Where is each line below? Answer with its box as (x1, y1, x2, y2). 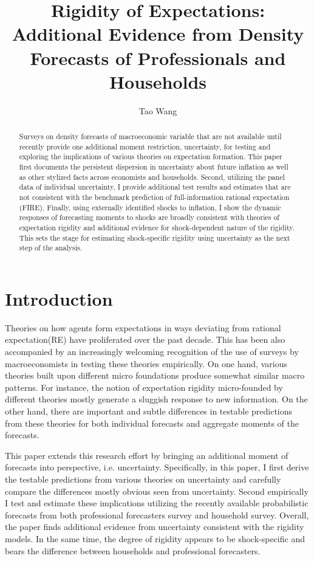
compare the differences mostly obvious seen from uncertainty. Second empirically (5, 484, 309, 497)
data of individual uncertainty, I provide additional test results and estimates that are (19, 182, 291, 192)
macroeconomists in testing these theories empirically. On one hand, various (5, 357, 287, 370)
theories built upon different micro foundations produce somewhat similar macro (5, 369, 305, 382)
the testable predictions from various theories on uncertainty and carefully (5, 473, 281, 486)
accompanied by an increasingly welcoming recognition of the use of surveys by (5, 345, 299, 358)
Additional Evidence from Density (12, 21, 304, 46)
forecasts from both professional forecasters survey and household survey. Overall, (5, 508, 309, 521)
